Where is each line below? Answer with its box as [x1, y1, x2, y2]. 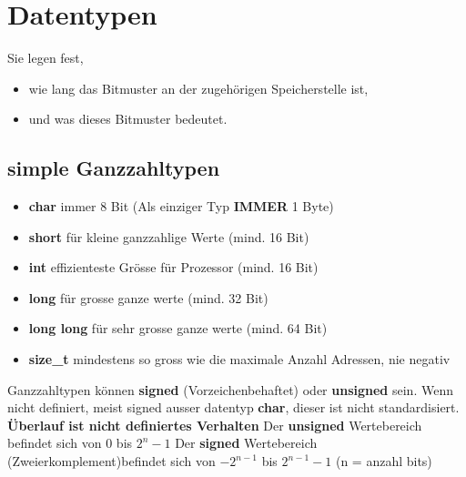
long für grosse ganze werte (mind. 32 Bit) [28, 288, 268, 307]
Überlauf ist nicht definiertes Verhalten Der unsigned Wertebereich [7, 415, 422, 434]
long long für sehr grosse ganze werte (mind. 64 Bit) [28, 319, 328, 338]
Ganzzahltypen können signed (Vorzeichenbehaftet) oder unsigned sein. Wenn [7, 380, 453, 399]
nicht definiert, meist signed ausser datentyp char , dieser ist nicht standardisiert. [7, 398, 460, 417]
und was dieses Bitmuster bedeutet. [28, 109, 228, 128]
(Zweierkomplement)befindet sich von [7, 452, 216, 471]
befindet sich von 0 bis [7, 433, 133, 452]
